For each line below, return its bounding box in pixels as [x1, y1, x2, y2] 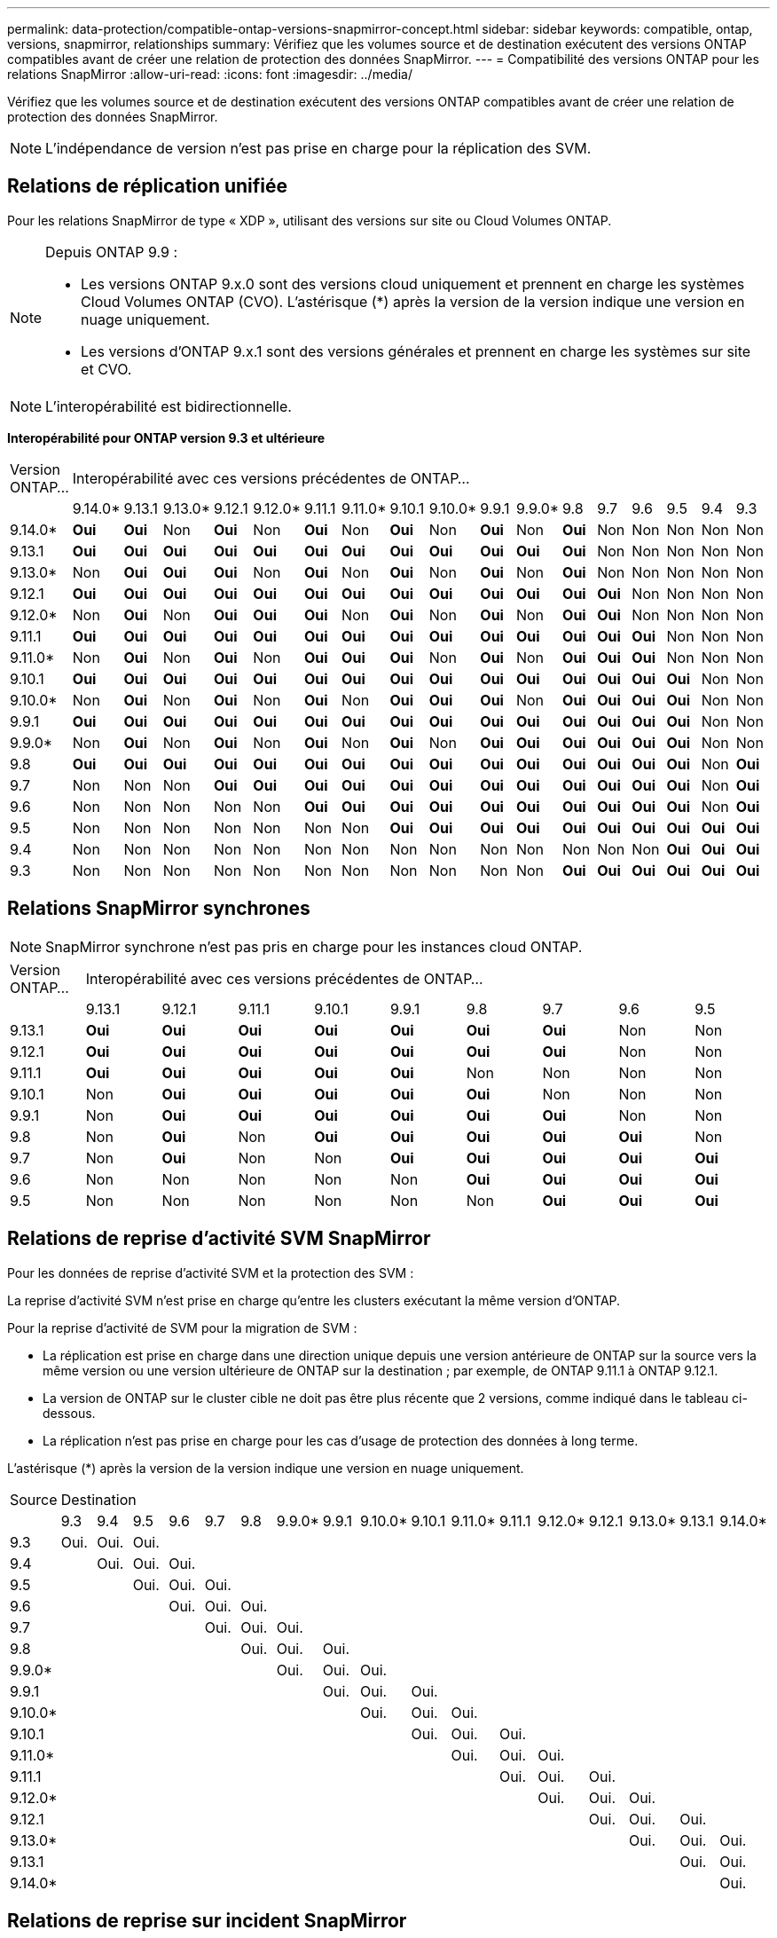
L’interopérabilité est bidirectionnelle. [45, 397, 292, 415]
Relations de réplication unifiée [7, 175, 288, 198]
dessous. [43, 1405, 96, 1421]
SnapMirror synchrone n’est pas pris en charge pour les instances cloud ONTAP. [45, 937, 583, 956]
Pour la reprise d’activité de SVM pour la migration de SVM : [7, 1320, 357, 1335]
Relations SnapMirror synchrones [7, 897, 310, 920]
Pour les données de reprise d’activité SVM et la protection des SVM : [7, 1264, 414, 1280]
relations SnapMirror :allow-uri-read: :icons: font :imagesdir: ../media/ [7, 67, 412, 82]
